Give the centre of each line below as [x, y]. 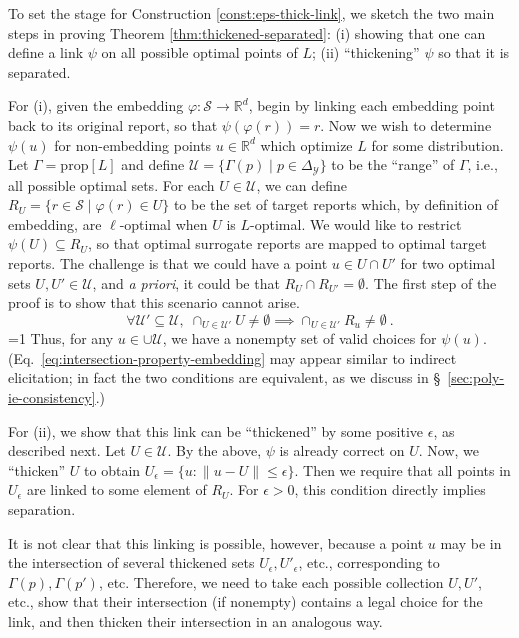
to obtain [112, 469]
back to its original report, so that [113, 124]
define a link [46, 52]
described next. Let [67, 450]
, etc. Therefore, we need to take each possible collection [271, 581]
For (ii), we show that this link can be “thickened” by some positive [216, 430]
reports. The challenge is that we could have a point [168, 262]
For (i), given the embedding [96, 105]
